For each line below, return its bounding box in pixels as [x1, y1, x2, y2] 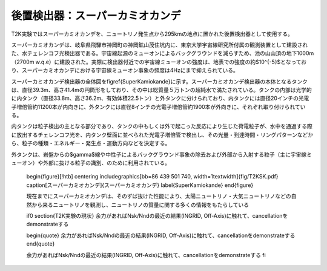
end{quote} [26, 240, 55, 247]
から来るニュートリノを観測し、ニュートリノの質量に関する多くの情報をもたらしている [31, 201, 249, 208]
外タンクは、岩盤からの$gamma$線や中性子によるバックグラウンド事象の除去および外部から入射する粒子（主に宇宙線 [11, 151, 307, 158]
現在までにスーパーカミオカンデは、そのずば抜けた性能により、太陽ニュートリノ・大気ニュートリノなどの [26, 192, 292, 200]
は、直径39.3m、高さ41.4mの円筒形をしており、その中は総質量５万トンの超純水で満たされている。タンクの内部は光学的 [11, 86, 312, 93]
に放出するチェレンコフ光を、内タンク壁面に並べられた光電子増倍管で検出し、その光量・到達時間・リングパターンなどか [11, 131, 314, 139]
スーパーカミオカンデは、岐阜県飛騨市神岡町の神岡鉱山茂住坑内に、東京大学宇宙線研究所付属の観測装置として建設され [11, 41, 308, 48]
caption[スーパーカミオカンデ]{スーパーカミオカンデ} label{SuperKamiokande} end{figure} [26, 181, 254, 189]
